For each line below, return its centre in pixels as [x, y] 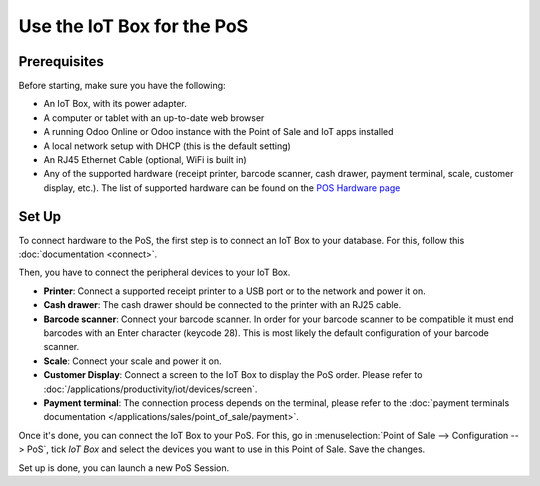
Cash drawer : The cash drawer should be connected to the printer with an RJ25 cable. [222, 305]
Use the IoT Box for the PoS [133, 26]
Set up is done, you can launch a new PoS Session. [124, 467]
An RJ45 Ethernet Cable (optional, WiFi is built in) [145, 160]
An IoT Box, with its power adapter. [115, 104]
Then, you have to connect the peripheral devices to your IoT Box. [154, 272]
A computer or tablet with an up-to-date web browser [154, 117]
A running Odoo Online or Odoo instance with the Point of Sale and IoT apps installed [218, 132]
